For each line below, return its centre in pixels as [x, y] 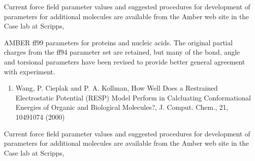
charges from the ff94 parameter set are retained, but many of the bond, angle [122, 52]
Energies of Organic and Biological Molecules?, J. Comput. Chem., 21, [122, 107]
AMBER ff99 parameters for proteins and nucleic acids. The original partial [118, 42]
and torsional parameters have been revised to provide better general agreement [125, 61]
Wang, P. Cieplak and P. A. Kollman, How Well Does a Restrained [117, 88]
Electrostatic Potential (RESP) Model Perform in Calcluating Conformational [133, 97]
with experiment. [30, 71]
